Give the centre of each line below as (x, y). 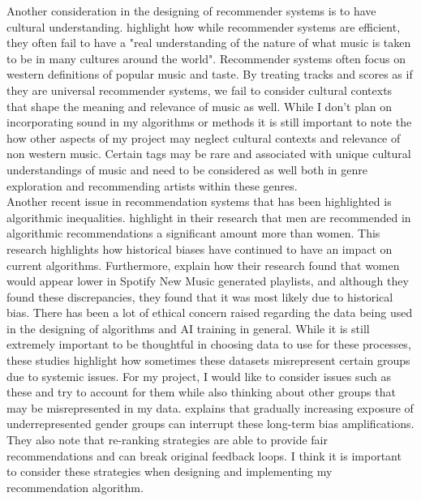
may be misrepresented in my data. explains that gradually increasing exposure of (210, 407)
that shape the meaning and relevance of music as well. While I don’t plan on (200, 106)
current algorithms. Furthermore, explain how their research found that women (203, 265)
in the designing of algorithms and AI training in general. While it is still (188, 328)
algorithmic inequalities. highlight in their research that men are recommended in (209, 217)
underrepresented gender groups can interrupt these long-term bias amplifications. (210, 424)
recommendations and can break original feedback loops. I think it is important (204, 455)
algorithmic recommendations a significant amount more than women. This (193, 233)
